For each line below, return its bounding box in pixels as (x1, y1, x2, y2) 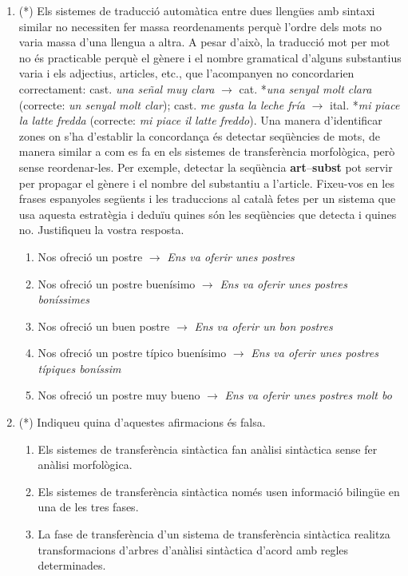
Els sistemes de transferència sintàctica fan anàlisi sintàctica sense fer (38, 440, 378, 457)
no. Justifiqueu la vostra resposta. (18, 221, 184, 238)
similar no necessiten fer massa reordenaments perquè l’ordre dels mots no (18, 18, 382, 34)
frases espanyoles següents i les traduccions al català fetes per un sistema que (18, 190, 396, 207)
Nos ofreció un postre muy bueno (38, 387, 200, 403)
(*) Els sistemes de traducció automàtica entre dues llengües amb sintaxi (18, 2, 375, 18)
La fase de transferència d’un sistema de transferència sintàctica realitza (38, 526, 390, 542)
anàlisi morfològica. (38, 456, 133, 473)
